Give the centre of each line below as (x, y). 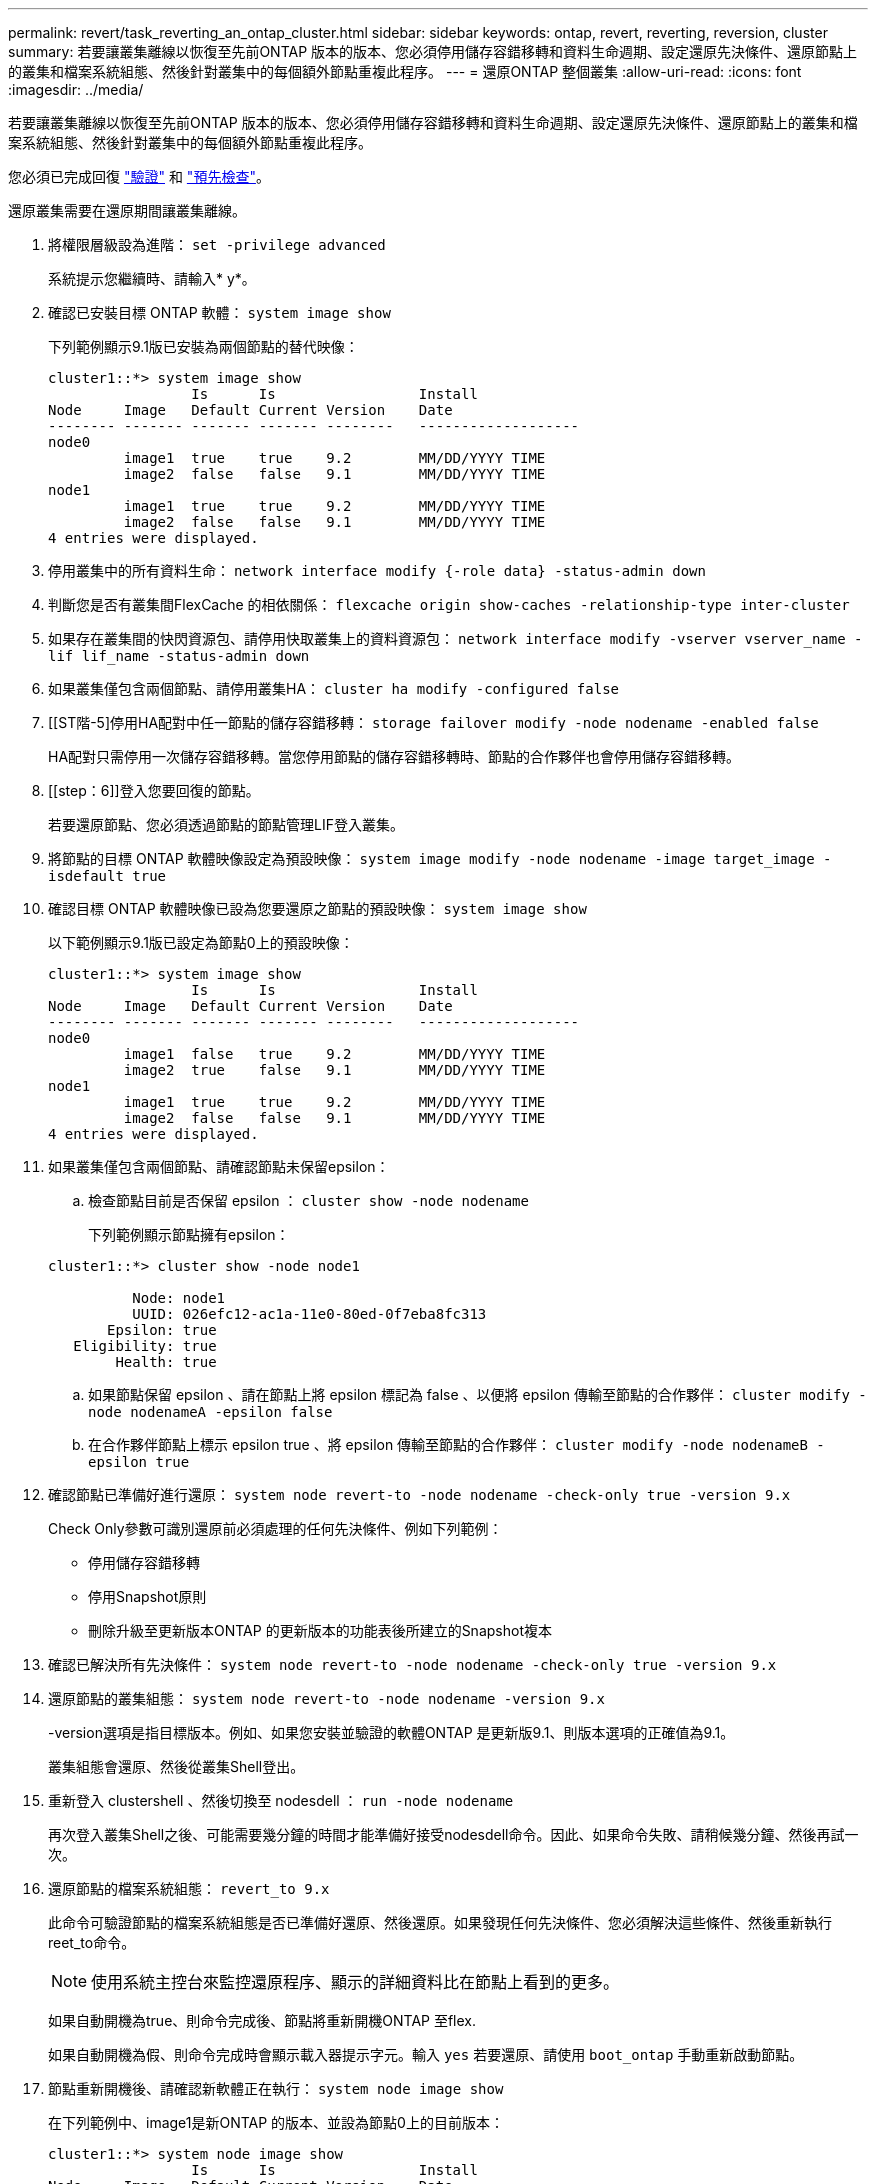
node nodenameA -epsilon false (210, 1412)
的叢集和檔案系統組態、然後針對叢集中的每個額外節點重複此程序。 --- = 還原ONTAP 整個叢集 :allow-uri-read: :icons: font (405, 71)
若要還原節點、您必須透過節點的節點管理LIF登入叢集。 (226, 824)
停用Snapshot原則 (147, 1596)
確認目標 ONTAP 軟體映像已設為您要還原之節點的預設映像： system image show (317, 908)
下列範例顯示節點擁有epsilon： (189, 1234)
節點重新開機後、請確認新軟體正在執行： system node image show (276, 2088)
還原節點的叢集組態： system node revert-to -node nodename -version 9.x (326, 1698)
